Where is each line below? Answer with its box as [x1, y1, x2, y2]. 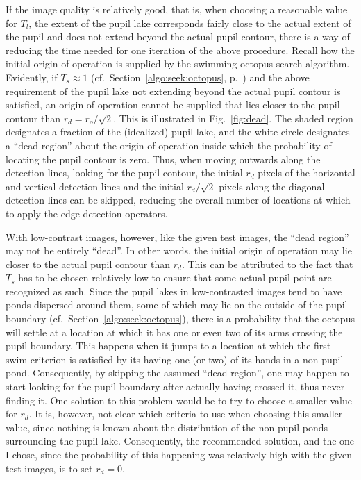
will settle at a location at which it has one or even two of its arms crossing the [6, 324, 343, 339]
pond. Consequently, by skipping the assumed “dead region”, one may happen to [6, 365, 349, 380]
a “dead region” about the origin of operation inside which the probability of [6, 138, 332, 152]
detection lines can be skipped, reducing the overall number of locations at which [6, 192, 351, 207]
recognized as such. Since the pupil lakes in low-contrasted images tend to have [6, 283, 342, 298]
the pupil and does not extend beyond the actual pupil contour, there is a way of [6, 29, 350, 44]
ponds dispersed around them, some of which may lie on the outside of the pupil [6, 297, 348, 312]
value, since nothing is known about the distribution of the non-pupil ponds [6, 420, 328, 434]
